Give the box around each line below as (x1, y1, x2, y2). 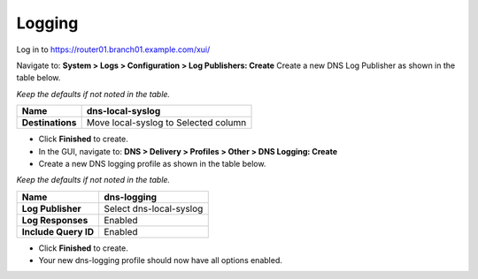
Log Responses (21, 214, 89, 226)
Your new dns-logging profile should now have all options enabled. (38, 255, 282, 266)
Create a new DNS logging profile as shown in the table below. (38, 158, 266, 169)
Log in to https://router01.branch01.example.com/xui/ (16, 44, 211, 55)
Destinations (21, 117, 77, 129)
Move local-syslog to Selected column (86, 117, 247, 129)
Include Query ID (21, 225, 95, 238)
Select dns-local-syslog (103, 202, 204, 215)
